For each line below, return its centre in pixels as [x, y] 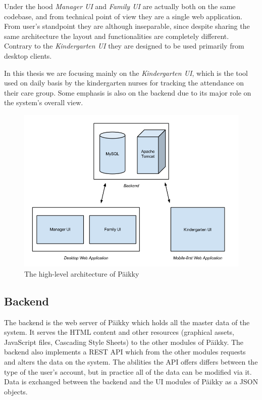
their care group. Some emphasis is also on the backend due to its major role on [128, 92]
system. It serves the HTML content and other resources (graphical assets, [119, 332]
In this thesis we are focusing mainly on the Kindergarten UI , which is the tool [126, 73]
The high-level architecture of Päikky [82, 273]
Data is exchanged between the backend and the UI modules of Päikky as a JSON [131, 382]
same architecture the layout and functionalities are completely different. [117, 36]
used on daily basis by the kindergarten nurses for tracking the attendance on [124, 83]
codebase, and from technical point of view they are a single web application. [123, 16]
